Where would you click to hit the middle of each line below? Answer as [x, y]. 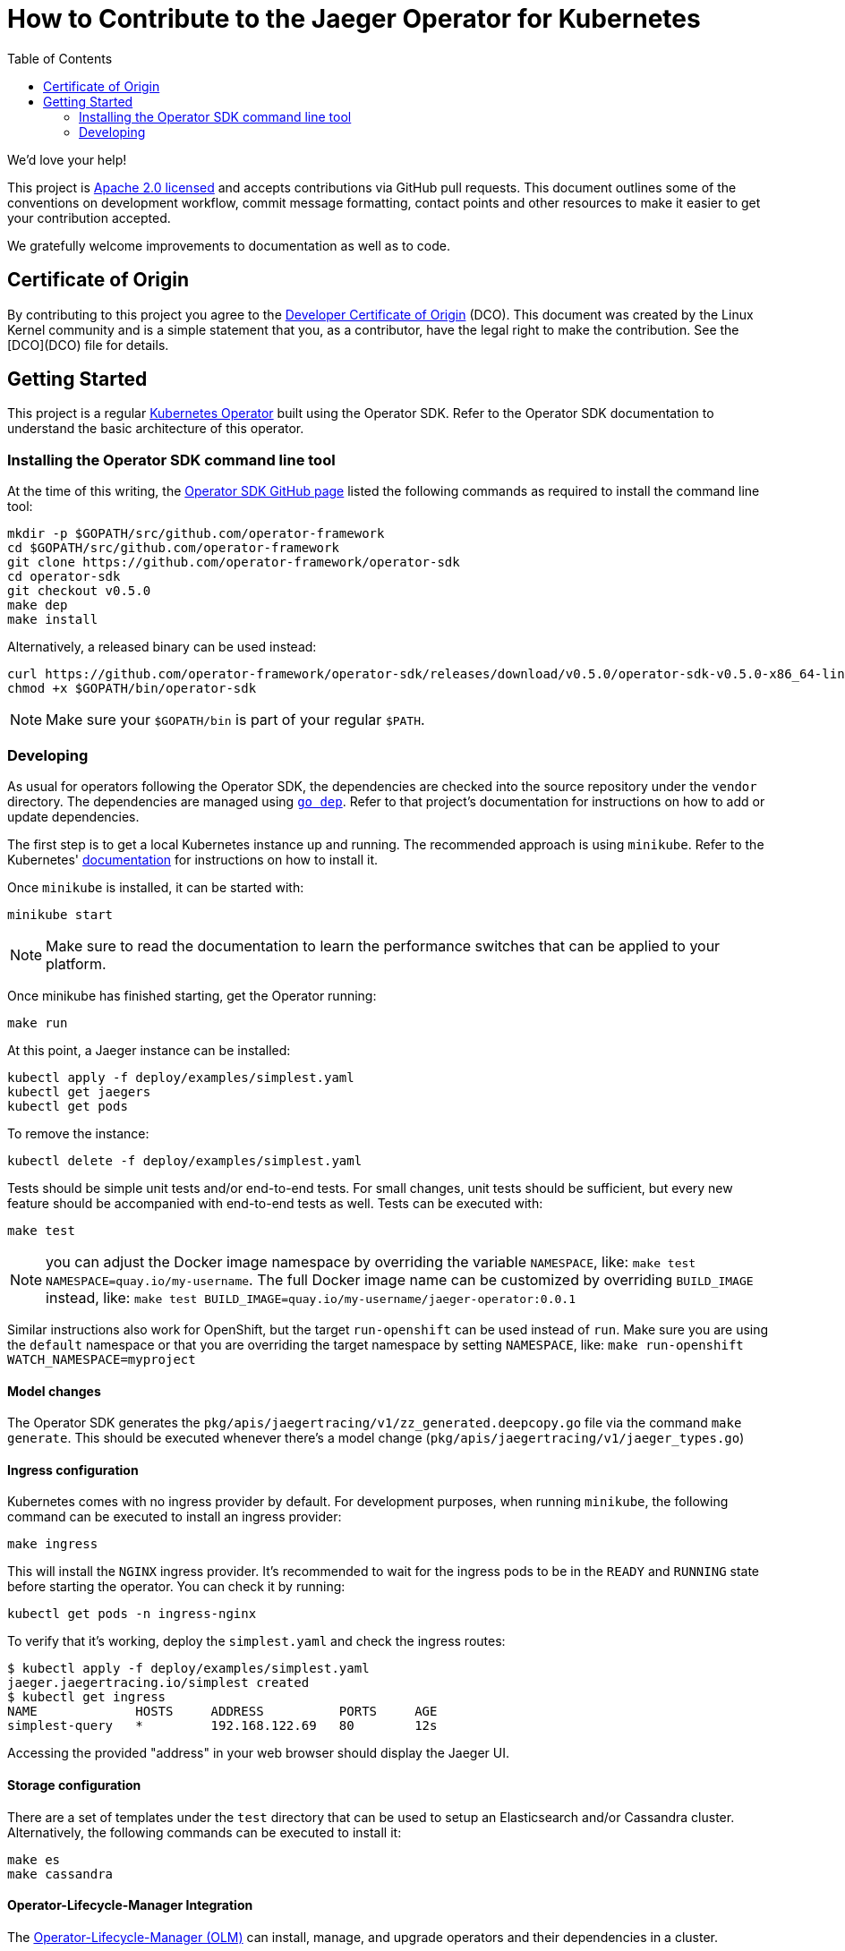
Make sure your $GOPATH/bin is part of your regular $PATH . [235, 720]
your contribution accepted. [89, 217]
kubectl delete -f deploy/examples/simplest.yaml [185, 1160]
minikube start [60, 914]
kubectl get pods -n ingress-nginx [132, 1614]
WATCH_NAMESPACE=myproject [102, 1359]
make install [53, 620]
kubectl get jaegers [79, 1091]
